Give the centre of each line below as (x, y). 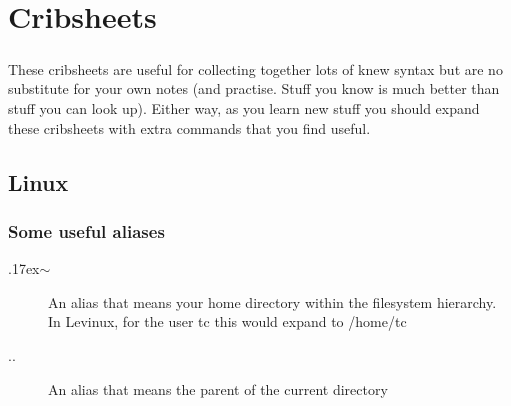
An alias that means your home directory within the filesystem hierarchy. (272, 301)
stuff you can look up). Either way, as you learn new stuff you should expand (244, 107)
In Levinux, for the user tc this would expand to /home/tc (227, 321)
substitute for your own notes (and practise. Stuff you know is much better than (254, 88)
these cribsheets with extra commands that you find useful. (189, 127)
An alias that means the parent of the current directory (218, 388)
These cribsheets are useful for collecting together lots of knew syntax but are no (255, 68)
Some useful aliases (86, 230)
